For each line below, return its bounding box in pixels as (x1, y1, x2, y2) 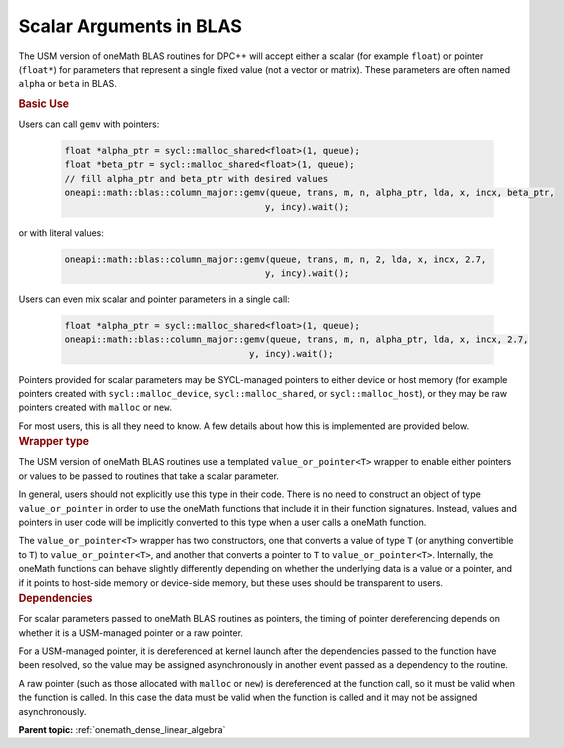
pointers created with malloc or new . (18, 401, 173, 414)
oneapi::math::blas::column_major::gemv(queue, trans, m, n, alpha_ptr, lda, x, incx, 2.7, (64, 334, 529, 345)
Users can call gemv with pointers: (18, 118, 160, 130)
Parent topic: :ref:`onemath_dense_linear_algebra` (18, 723, 226, 735)
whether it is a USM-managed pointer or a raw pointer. (18, 626, 244, 639)
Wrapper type (18, 435, 90, 449)
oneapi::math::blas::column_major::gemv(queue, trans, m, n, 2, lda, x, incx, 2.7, (64, 253, 487, 265)
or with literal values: (18, 226, 105, 239)
